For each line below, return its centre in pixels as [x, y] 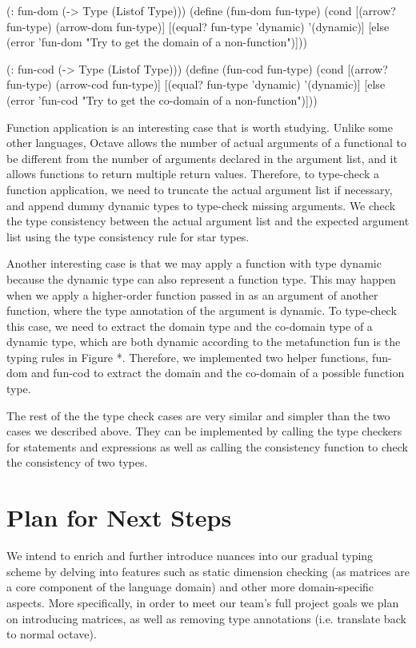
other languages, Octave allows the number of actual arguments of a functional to [207, 143]
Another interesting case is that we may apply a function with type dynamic [194, 263]
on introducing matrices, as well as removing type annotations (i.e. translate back [206, 618]
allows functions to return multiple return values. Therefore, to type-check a [193, 174]
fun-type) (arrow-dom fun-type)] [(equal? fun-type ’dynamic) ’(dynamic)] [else [198, 26]
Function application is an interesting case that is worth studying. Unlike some [200, 127]
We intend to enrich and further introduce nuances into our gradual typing [190, 556]
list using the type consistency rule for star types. [128, 236]
